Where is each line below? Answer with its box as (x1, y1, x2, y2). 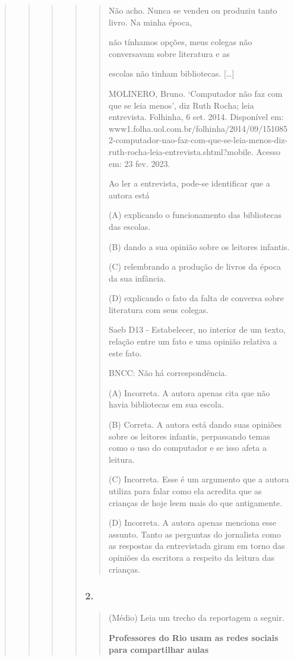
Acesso (256, 145, 280, 157)
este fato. (108, 346, 142, 359)
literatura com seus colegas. (108, 303, 209, 315)
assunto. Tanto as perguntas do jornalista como (108, 528, 281, 540)
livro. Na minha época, (108, 15, 192, 28)
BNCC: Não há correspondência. (108, 367, 227, 379)
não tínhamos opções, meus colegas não (108, 36, 252, 48)
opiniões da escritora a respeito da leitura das (108, 551, 274, 563)
